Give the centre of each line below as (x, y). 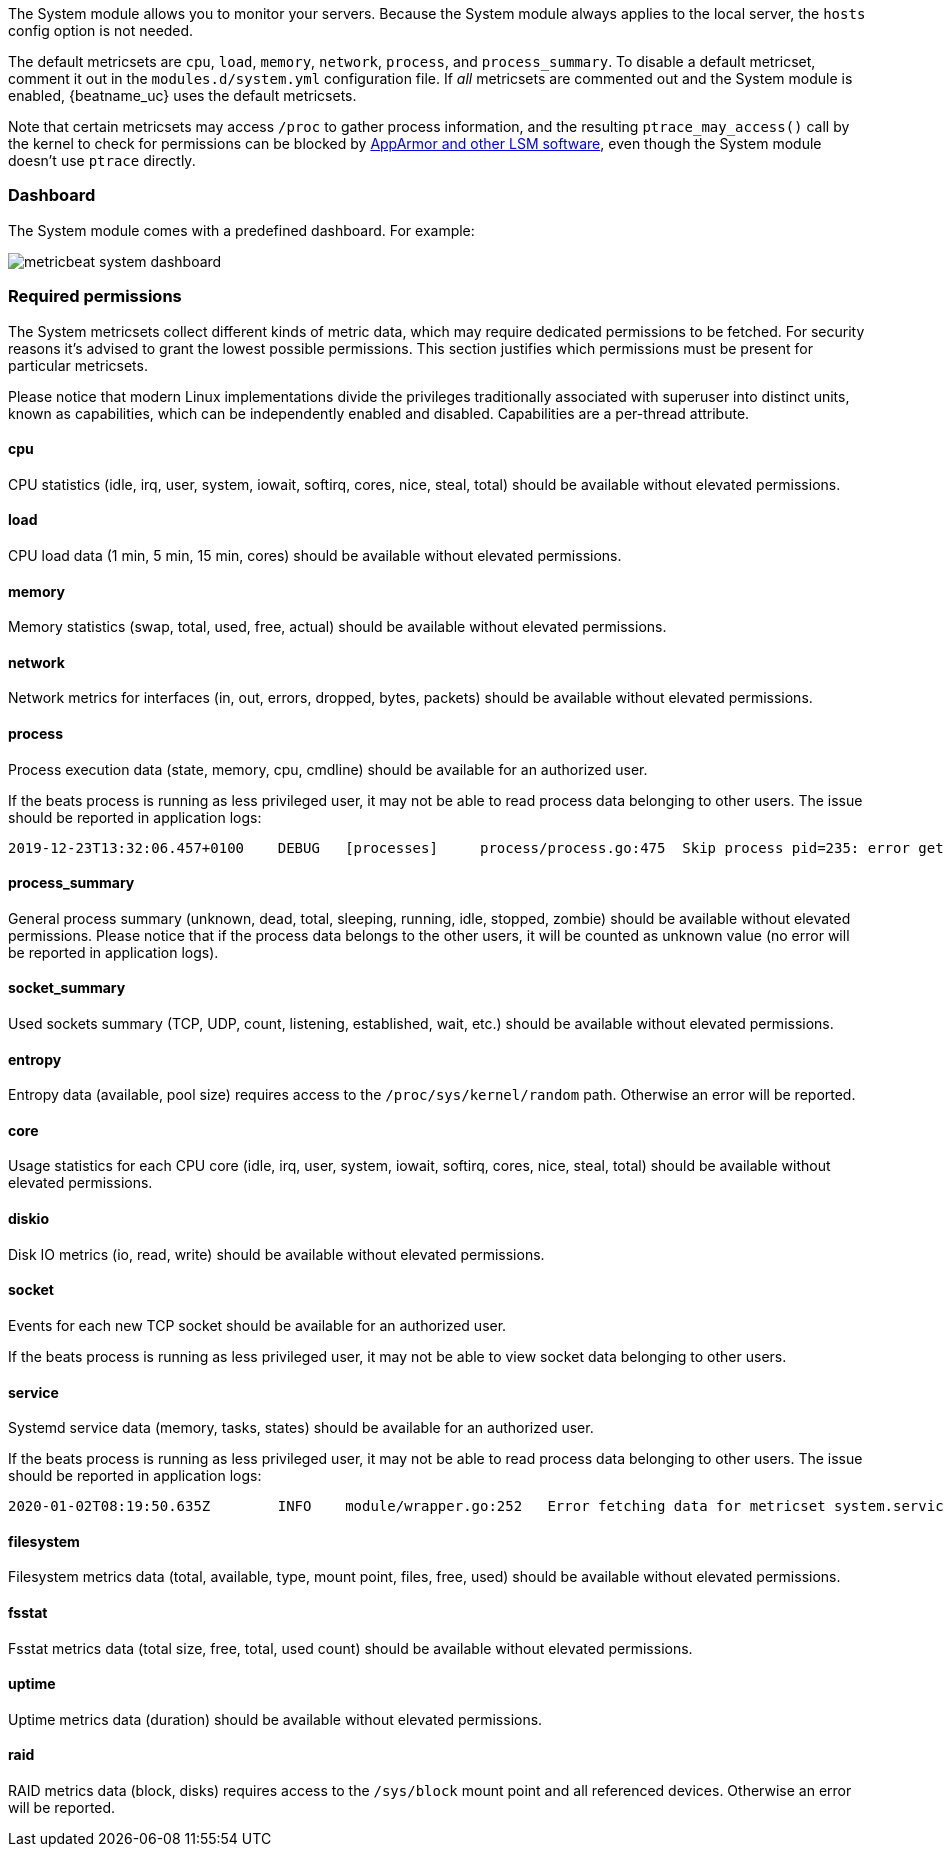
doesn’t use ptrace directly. (102, 160)
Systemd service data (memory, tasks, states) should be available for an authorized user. (301, 1428)
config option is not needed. (101, 30)
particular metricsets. (78, 365)
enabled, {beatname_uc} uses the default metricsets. (182, 95)
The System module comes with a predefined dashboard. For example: (241, 230)
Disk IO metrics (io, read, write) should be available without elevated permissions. (276, 1254)
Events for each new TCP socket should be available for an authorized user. (257, 1325)
